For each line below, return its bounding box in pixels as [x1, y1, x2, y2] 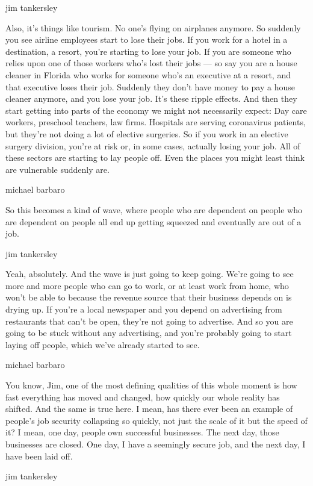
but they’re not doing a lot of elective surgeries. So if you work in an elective [5, 127, 288, 140]
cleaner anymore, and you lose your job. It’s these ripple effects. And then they [5, 92, 297, 105]
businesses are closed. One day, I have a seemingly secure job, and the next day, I [5, 438, 306, 450]
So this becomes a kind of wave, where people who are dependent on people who [5, 203, 302, 216]
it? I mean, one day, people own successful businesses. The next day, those [5, 426, 279, 438]
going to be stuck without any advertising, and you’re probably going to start [5, 326, 292, 339]
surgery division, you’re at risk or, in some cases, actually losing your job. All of [5, 139, 300, 152]
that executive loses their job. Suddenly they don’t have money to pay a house [5, 80, 295, 93]
